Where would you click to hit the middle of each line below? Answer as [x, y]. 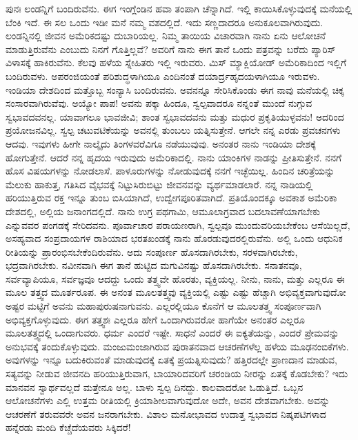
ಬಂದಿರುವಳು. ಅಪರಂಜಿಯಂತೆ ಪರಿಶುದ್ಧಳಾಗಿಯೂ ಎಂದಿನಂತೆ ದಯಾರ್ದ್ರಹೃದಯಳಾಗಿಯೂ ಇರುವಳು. [163, 76]
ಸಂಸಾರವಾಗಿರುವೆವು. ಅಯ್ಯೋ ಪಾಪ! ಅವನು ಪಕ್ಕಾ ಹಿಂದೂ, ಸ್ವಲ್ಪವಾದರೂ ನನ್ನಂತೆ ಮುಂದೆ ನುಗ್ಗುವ [159, 103]
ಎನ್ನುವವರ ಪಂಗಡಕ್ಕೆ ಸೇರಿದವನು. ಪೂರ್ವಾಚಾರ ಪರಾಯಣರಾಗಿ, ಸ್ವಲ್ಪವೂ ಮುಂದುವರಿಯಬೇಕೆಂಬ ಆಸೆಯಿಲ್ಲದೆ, [178, 224]
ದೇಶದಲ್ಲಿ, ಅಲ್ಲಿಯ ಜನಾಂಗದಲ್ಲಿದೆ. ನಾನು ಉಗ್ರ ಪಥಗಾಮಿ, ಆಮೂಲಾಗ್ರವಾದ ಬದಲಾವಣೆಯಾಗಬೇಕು [163, 211]
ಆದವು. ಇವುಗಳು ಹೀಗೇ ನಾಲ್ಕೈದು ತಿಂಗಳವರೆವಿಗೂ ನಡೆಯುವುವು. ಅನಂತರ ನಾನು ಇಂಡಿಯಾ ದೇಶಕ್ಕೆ [161, 143]
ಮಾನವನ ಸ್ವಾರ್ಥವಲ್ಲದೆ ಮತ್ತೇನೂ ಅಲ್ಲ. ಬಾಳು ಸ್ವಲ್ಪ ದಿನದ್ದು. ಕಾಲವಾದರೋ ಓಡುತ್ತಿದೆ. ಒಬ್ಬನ [155, 387]
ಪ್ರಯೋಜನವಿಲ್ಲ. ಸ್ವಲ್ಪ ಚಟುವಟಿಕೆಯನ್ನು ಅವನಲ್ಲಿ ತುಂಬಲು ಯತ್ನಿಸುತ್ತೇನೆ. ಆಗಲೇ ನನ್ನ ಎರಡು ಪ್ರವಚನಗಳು [173, 130]
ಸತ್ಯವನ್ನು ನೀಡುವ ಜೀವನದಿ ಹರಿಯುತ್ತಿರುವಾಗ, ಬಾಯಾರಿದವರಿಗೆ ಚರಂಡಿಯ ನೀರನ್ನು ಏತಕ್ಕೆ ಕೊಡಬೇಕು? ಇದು [177, 373]
